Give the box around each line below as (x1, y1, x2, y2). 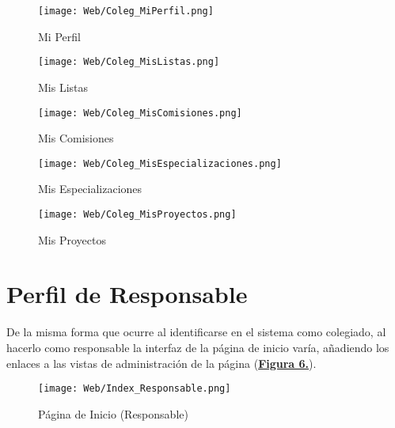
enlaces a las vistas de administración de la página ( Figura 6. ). (6, 354, 317, 371)
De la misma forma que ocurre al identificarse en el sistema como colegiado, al (6, 324, 386, 340)
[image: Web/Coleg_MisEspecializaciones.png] (38, 157, 282, 169)
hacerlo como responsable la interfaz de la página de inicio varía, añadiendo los (6, 339, 389, 355)
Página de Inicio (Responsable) (38, 405, 188, 422)
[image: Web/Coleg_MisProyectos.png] (38, 209, 237, 220)
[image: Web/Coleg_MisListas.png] (38, 56, 220, 68)
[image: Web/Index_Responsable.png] (38, 383, 231, 395)
